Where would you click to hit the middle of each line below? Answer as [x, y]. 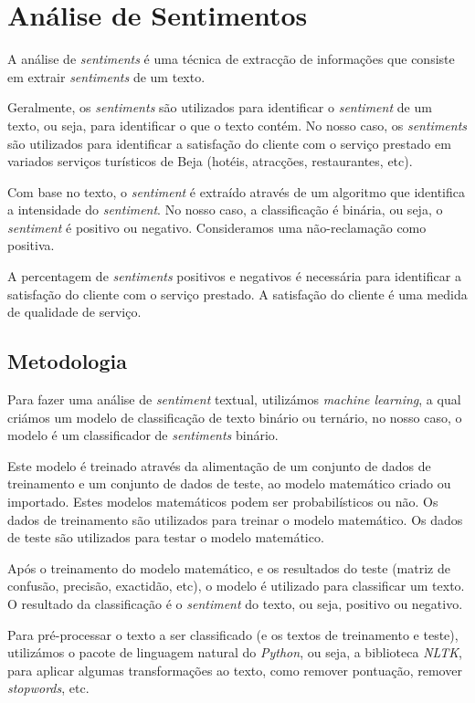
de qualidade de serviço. [74, 312]
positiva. [31, 245]
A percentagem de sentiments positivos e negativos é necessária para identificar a [234, 276]
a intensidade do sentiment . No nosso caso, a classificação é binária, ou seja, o [225, 210]
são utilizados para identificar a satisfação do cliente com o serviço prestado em [229, 143]
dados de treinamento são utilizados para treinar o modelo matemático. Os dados [235, 519]
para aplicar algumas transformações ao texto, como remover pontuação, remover [235, 670]
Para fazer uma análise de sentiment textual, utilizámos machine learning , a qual [234, 399]
